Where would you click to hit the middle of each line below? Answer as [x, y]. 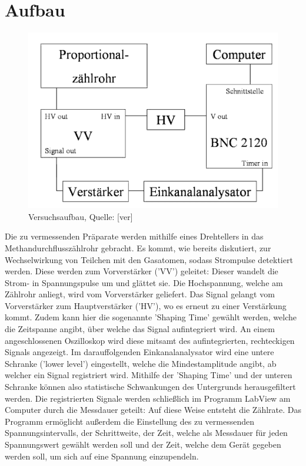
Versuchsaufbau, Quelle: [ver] [81, 216]
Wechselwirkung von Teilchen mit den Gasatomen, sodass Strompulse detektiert [149, 259]
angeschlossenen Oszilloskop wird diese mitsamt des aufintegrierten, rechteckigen [150, 340]
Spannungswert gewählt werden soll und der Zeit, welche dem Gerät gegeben [143, 444]
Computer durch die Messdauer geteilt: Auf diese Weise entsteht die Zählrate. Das [153, 410]
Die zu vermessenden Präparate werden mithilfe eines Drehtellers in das [134, 236]
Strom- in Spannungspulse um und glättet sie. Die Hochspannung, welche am [144, 282]
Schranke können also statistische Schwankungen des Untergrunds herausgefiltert [150, 387]
